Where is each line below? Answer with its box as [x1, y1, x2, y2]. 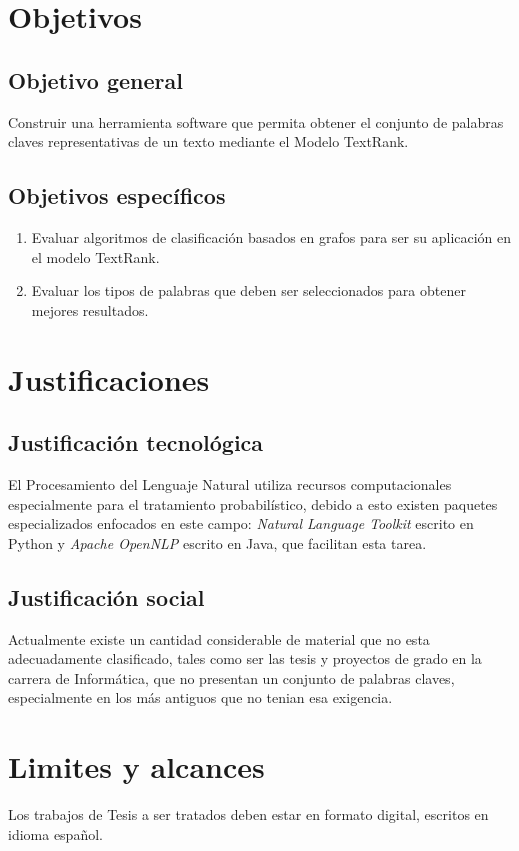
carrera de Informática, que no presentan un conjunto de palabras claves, [8, 667, 455, 688]
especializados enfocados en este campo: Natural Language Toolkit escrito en [8, 513, 474, 534]
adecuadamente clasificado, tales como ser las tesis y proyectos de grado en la [8, 648, 482, 669]
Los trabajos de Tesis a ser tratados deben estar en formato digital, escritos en [8, 804, 489, 824]
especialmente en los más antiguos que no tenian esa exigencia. [8, 687, 393, 708]
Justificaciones [8, 358, 210, 399]
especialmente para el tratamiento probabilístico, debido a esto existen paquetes [8, 493, 498, 514]
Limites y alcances [8, 746, 265, 787]
